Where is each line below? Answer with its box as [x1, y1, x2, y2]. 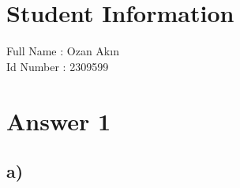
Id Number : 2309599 [6, 58, 109, 74]
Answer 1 [6, 104, 111, 137]
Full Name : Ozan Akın [6, 43, 119, 59]
